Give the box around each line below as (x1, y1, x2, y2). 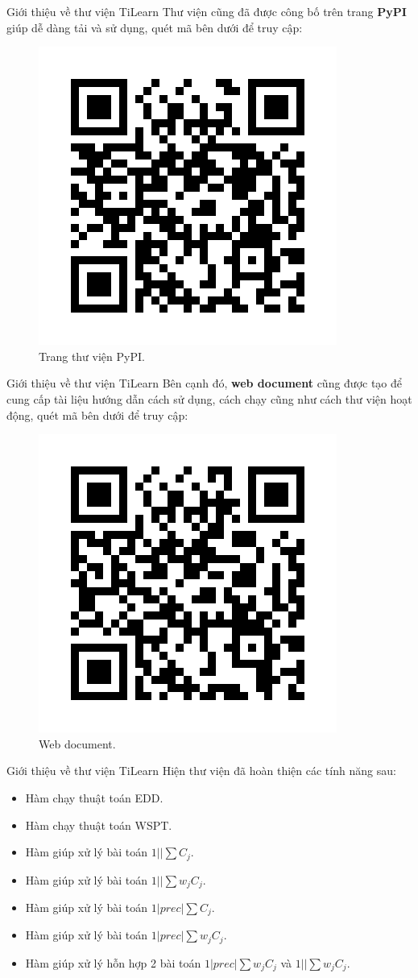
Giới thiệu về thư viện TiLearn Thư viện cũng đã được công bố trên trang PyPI (6, 3, 407, 19)
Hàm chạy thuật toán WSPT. (25, 816, 172, 833)
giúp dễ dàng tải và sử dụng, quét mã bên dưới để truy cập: (6, 19, 303, 35)
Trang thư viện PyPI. (39, 347, 145, 364)
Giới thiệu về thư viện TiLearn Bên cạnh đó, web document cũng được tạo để (6, 375, 403, 392)
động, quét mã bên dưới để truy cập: (6, 406, 188, 423)
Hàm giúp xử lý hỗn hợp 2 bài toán (25, 954, 201, 971)
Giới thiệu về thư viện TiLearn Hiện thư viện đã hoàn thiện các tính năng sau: (6, 762, 396, 779)
